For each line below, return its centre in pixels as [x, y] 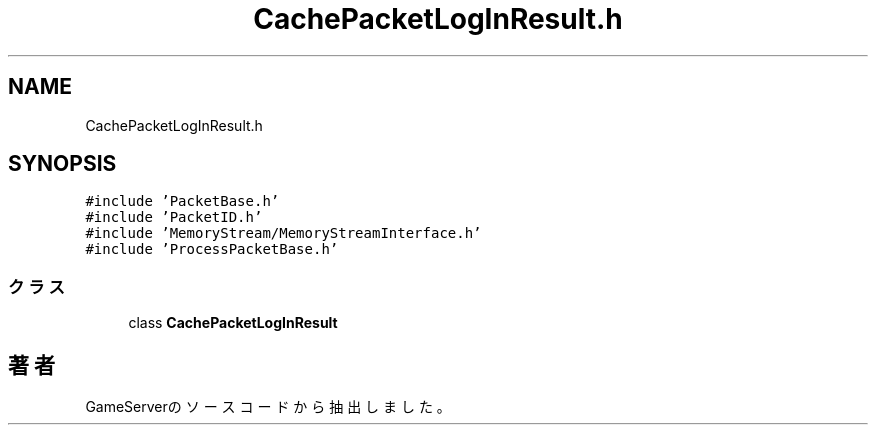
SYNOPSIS [62, 164]
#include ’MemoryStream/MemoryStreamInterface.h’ [283, 233]
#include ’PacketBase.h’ [182, 201]
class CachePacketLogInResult [233, 323]
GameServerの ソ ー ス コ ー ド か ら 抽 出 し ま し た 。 [268, 407]
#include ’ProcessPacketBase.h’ [212, 249]
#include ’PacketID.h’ [174, 217]
